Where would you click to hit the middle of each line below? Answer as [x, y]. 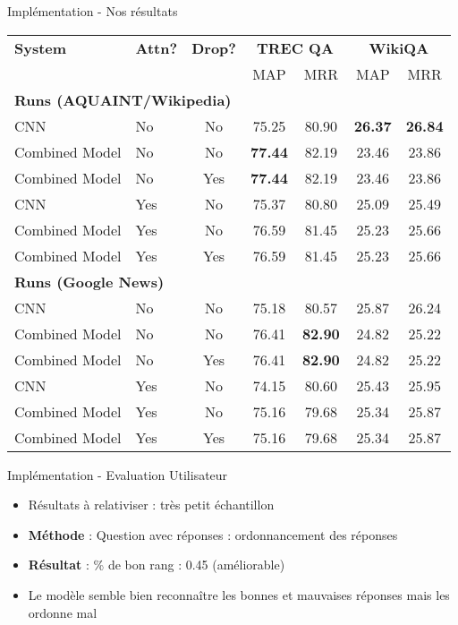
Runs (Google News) [89, 281]
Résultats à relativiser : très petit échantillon [151, 505]
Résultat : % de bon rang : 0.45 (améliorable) [157, 565]
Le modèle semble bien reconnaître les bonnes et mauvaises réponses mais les [239, 594]
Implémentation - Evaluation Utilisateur [118, 474]
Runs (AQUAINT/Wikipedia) [123, 99]
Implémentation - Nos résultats [93, 11]
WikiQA [399, 47]
